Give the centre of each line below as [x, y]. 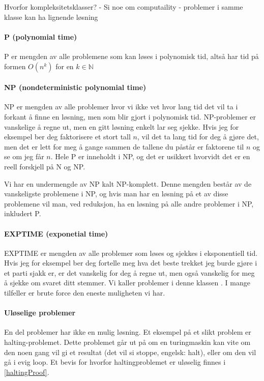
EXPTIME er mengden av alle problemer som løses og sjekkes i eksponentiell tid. [131, 253]
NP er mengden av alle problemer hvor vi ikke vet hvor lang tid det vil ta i [121, 107]
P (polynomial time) [41, 36]
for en [65, 66]
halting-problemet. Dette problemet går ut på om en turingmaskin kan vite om [127, 342]
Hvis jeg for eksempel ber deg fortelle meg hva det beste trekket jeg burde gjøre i [131, 263]
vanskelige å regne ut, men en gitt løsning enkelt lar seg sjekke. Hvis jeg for [122, 126]
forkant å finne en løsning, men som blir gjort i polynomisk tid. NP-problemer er [130, 116]
